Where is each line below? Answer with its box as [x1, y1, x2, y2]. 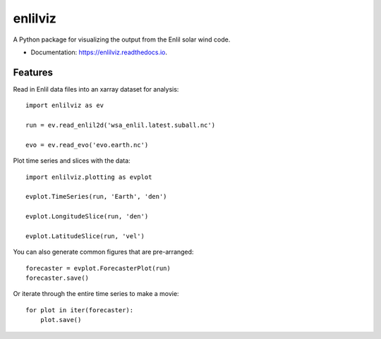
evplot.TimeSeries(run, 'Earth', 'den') [25, 192, 167, 201]
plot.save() [40, 316, 82, 324]
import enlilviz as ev [25, 101, 104, 109]
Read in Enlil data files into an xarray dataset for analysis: [13, 85, 179, 93]
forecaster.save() [25, 274, 90, 282]
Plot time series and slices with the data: [13, 156, 131, 165]
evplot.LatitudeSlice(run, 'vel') [25, 232, 145, 240]
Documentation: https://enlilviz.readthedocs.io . [30, 48, 168, 56]
